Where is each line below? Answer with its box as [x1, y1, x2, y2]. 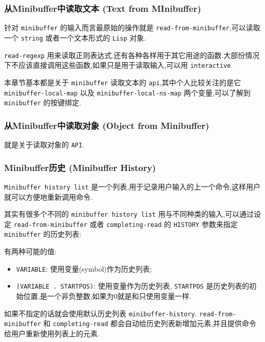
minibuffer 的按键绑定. [4, 97, 82, 108]
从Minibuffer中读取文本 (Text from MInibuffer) [4, 2, 201, 14]
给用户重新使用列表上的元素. [4, 328, 100, 338]
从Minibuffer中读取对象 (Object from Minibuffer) [4, 119, 210, 131]
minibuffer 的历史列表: [4, 229, 82, 239]
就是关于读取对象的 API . [4, 139, 85, 150]
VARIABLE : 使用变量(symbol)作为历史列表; [16, 263, 152, 274]
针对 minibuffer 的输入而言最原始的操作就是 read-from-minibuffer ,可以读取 [4, 22, 260, 33]
